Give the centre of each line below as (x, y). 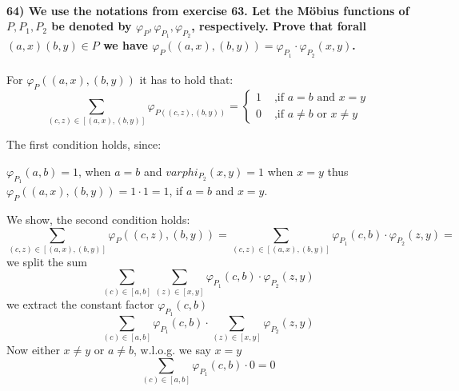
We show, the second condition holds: (98, 219)
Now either (33, 350)
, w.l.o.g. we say (172, 350)
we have (126, 45)
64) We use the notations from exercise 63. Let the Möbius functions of (208, 10)
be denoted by (92, 26)
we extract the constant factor (80, 303)
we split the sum (47, 261)
